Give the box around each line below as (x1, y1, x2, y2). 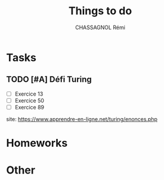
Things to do (68, 4, 132, 18)
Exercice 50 (14, 97, 45, 104)
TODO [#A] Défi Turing (6, 74, 92, 84)
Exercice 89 (14, 103, 45, 110)
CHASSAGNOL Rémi (75, 24, 125, 31)
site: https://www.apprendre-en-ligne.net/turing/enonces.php (6, 115, 158, 122)
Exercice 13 (14, 90, 44, 97)
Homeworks (6, 137, 68, 150)
